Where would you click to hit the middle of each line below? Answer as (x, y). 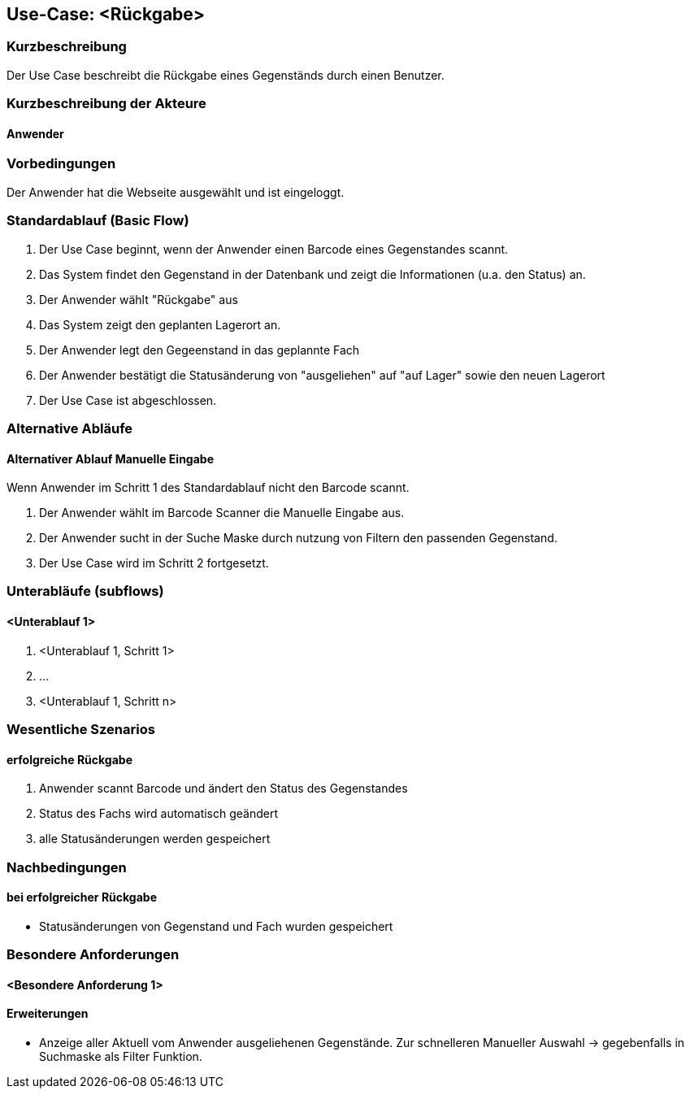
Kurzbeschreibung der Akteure (106, 104)
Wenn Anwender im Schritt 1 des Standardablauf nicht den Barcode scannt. (208, 488)
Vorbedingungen (61, 164)
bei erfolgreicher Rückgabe (82, 897)
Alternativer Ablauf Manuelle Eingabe (110, 458)
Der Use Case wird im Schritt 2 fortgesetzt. (154, 563)
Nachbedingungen (67, 867)
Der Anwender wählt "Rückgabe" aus (139, 299)
